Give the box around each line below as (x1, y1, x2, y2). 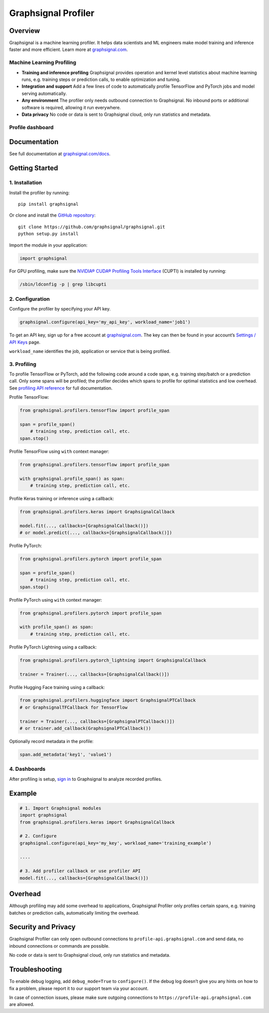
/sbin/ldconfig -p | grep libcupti (19, 282, 107, 287)
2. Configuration (9, 295, 50, 302)
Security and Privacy (9, 923, 76, 931)
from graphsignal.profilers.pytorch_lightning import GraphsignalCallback (19, 657, 207, 663)
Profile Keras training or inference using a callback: (9, 495, 114, 501)
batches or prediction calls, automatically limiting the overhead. (9, 910, 139, 916)
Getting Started (9, 164, 58, 172)
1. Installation (9, 179, 42, 186)
